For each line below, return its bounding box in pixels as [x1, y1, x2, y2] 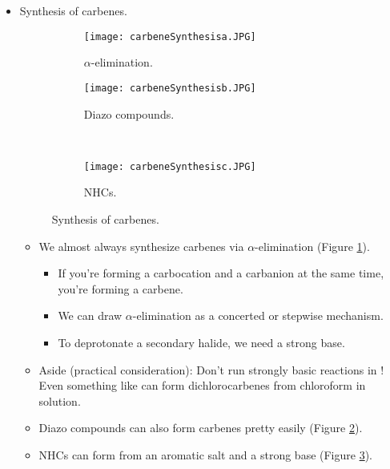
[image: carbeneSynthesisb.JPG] [83, 82, 256, 94]
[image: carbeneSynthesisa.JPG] [83, 30, 256, 42]
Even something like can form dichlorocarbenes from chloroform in [38, 377, 366, 394]
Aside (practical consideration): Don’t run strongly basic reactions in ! [38, 361, 384, 378]
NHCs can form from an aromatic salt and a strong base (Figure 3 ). [38, 446, 372, 463]
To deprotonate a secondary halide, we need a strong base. [58, 334, 345, 350]
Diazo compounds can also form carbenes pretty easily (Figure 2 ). [38, 419, 363, 436]
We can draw [58, 307, 123, 324]
